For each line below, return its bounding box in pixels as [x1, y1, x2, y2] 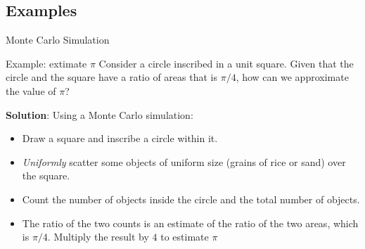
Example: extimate [6, 56, 87, 70]
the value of [6, 83, 56, 98]
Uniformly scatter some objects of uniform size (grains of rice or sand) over [22, 154, 346, 169]
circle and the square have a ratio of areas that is [6, 70, 217, 84]
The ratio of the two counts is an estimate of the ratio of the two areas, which [22, 215, 359, 230]
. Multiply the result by [47, 229, 149, 244]
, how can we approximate [236, 70, 349, 84]
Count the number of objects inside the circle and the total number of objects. [22, 191, 360, 206]
